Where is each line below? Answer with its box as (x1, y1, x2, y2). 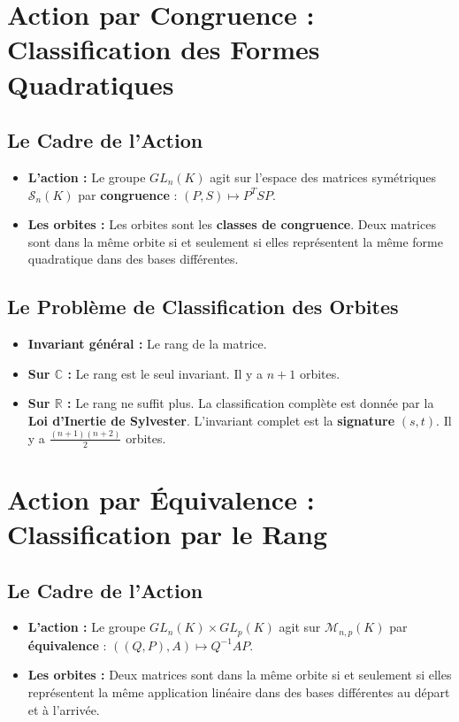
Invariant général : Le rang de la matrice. (27, 334, 267, 353)
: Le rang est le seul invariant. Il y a (67, 364, 264, 382)
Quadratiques (7, 65, 174, 102)
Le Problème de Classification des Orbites (7, 293, 399, 320)
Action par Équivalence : (7, 480, 315, 517)
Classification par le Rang (7, 516, 327, 552)
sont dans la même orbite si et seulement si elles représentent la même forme (27, 232, 443, 250)
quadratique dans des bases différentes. (27, 250, 239, 268)
